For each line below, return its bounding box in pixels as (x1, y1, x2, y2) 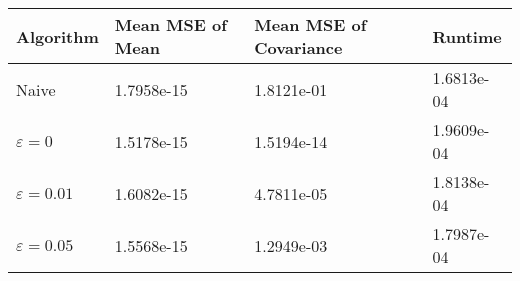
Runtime (432, 24, 502, 48)
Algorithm (16, 24, 99, 48)
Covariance (254, 36, 343, 59)
